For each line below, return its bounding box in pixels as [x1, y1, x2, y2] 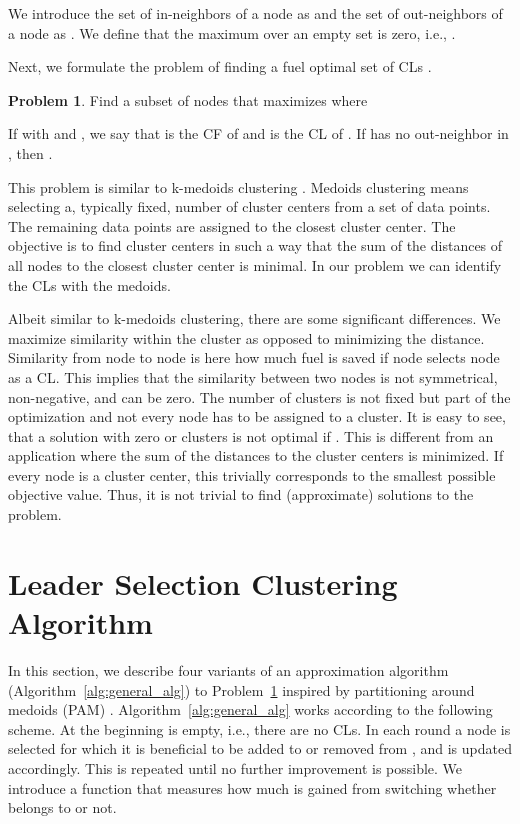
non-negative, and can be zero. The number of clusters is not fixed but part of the [8, 386, 511, 407]
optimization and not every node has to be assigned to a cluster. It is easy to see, [8, 406, 506, 427]
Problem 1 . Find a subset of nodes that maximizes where [8, 89, 368, 110]
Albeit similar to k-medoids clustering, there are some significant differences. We [8, 308, 501, 329]
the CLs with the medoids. [8, 274, 171, 295]
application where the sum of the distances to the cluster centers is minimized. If [8, 445, 504, 466]
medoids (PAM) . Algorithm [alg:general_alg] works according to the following [8, 699, 493, 720]
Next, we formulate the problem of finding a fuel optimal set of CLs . [8, 56, 432, 77]
